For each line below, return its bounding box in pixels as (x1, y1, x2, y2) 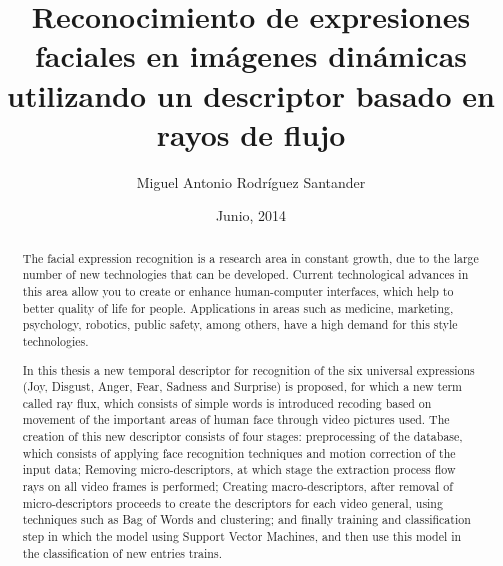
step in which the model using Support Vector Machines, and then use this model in (22, 528, 462, 545)
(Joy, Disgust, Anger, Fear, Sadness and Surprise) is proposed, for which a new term (22, 378, 462, 395)
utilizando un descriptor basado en (7, 74, 495, 115)
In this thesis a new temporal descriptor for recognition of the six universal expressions (22, 361, 475, 378)
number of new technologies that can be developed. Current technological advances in (22, 266, 469, 283)
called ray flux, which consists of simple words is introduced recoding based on (22, 394, 432, 411)
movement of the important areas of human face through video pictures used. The (22, 411, 450, 428)
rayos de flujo (156, 113, 346, 154)
